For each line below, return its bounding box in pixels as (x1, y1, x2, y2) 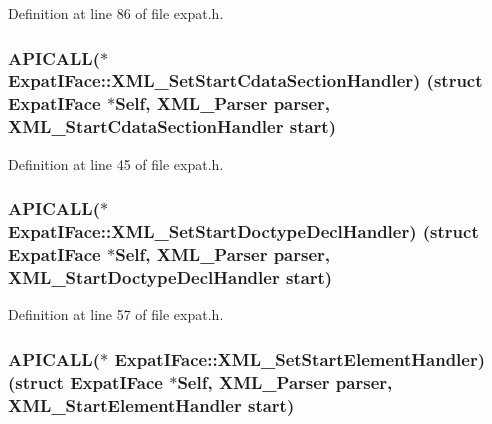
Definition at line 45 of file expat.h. (8, 153, 224, 174)
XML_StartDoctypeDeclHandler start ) (8, 264, 333, 289)
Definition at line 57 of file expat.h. (8, 304, 224, 325)
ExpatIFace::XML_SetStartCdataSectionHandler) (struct (8, 68, 483, 93)
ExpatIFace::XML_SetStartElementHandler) (114, 346, 486, 371)
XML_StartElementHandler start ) (8, 392, 295, 417)
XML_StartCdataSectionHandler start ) (8, 114, 336, 139)
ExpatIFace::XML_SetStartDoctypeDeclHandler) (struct (8, 219, 479, 244)
